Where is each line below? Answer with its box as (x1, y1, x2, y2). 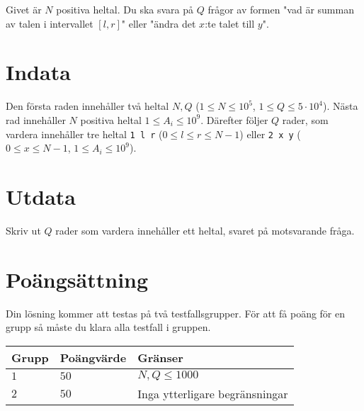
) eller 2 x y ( (239, 126, 301, 141)
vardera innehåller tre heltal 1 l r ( (6, 126, 163, 141)
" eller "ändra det (121, 16, 196, 30)
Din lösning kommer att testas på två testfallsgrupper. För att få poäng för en (6, 305, 346, 320)
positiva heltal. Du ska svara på (56, 2, 194, 16)
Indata (6, 57, 71, 86)
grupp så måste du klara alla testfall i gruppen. (6, 320, 211, 334)
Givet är (6, 2, 42, 16)
